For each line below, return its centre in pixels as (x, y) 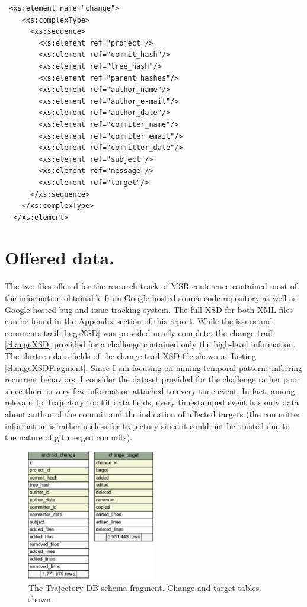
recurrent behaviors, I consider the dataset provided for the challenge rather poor (153, 379)
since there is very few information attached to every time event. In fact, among (150, 390)
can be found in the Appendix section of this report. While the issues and (139, 321)
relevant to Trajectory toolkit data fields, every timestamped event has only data (152, 402)
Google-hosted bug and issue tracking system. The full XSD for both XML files (149, 309)
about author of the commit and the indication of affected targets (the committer (153, 413)
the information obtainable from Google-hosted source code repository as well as (151, 298)
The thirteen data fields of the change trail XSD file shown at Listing (131, 355)
